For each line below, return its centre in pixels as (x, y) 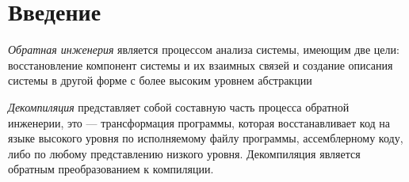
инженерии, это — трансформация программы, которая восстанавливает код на (199, 122)
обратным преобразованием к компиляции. (111, 169)
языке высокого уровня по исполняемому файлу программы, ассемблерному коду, (206, 138)
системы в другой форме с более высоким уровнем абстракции (160, 80)
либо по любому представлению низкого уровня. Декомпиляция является (184, 153)
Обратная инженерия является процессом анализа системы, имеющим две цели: (204, 49)
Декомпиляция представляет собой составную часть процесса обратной (179, 106)
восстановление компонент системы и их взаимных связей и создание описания (201, 64)
